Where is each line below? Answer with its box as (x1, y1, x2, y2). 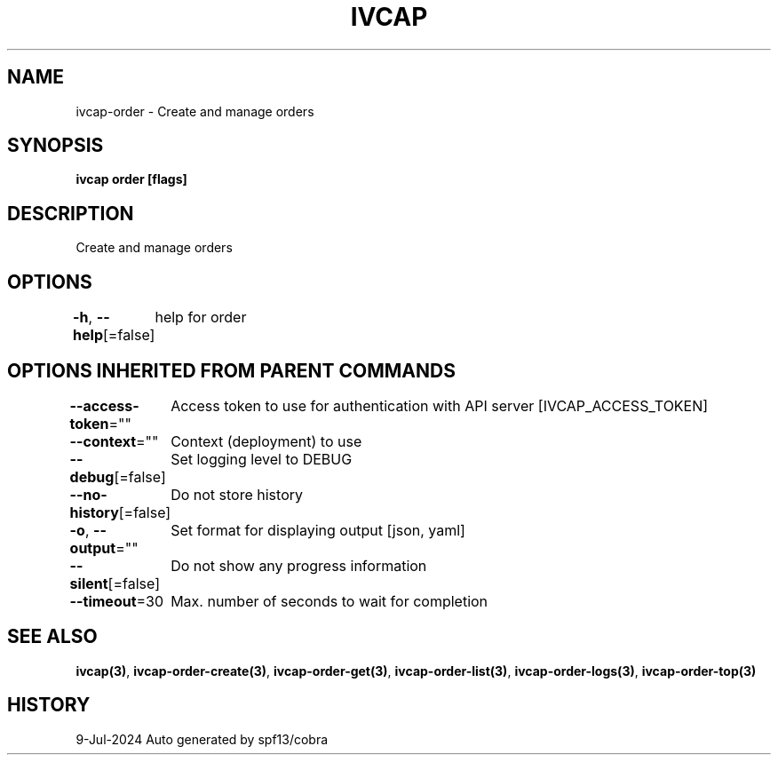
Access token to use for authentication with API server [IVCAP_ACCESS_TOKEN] (171, 396, 709, 415)
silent (69, 574, 108, 592)
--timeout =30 (69, 591, 164, 610)
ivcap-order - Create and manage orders (75, 103, 314, 119)
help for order (155, 308, 247, 327)
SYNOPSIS (7, 134, 104, 157)
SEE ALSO (7, 625, 98, 648)
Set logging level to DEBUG (171, 449, 353, 468)
